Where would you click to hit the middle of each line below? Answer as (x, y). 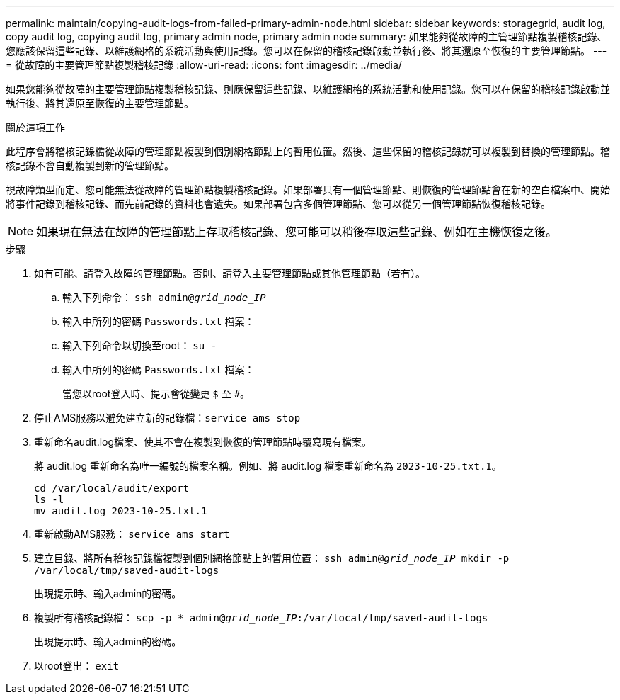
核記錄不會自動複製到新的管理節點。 (90, 165)
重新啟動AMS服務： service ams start (132, 534)
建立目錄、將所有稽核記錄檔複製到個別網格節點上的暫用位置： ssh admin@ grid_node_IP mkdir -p (272, 558)
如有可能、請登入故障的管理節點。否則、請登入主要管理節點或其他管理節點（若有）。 (230, 273)
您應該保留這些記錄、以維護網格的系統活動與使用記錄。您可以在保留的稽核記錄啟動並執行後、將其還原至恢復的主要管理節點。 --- (306, 51)
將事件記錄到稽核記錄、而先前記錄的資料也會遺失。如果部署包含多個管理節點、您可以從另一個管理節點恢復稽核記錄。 (278, 204)
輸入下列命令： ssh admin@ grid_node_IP (164, 297)
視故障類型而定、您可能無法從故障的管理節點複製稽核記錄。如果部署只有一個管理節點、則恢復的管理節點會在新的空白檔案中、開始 (308, 190)
